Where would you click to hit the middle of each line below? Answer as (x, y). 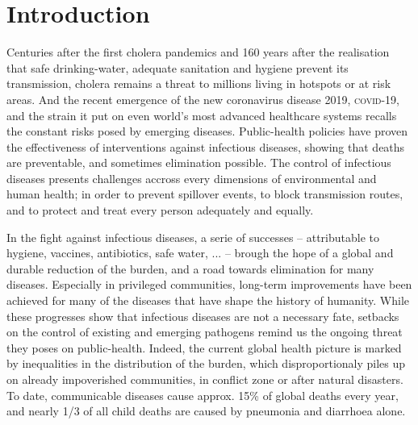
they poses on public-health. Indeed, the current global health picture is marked (204, 347)
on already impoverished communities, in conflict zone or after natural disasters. (205, 379)
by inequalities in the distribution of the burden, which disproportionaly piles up (206, 363)
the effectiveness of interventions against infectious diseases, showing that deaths (206, 146)
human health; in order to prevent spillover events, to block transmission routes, (205, 194)
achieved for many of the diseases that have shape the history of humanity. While (208, 300)
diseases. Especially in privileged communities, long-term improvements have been (209, 284)
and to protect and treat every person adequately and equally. (160, 210)
